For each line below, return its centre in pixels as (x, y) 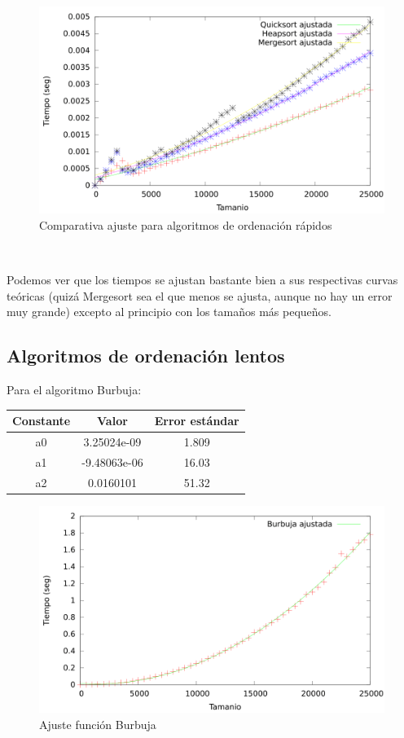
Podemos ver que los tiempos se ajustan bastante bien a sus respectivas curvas (202, 280)
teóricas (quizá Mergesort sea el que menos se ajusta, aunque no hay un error (200, 295)
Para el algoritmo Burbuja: (74, 390)
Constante (42, 421)
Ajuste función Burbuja (98, 724)
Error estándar (197, 421)
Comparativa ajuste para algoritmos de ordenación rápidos (186, 224)
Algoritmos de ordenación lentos (146, 356)
